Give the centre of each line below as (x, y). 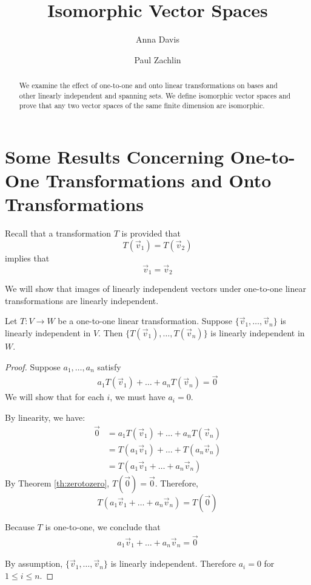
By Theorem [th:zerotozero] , (57, 483)
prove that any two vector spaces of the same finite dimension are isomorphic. (142, 106)
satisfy (109, 366)
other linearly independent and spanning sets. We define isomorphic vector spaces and (155, 95)
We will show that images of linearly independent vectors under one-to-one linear (155, 289)
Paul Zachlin (158, 59)
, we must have (138, 397)
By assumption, (34, 563)
